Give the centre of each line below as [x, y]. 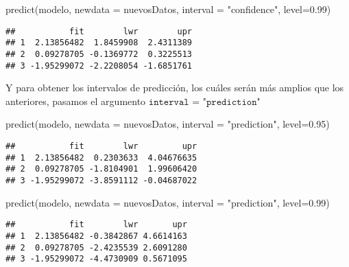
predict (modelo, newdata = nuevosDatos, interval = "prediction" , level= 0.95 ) [168, 124]
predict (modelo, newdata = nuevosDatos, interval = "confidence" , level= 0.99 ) [168, 9]
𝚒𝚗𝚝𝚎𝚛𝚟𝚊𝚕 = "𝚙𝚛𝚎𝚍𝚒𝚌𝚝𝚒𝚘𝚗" [204, 102]
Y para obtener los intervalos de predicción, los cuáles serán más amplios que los [175, 88]
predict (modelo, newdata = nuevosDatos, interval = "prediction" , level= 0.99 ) [168, 202]
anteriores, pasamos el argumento [76, 101]
